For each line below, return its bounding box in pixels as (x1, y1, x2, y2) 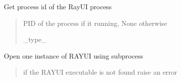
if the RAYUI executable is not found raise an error (23, 67, 178, 77)
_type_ (23, 34, 47, 44)
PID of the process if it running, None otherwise (23, 18, 167, 28)
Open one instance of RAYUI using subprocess (4, 50, 144, 61)
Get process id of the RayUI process (4, 1, 112, 11)
